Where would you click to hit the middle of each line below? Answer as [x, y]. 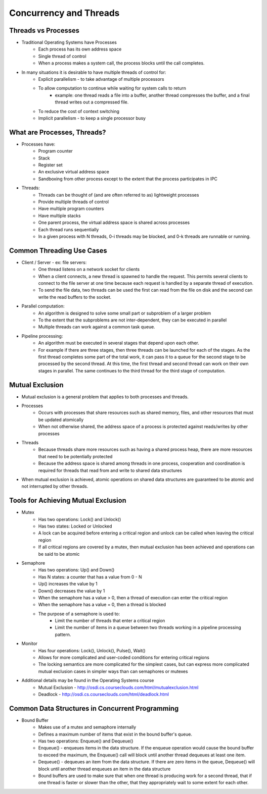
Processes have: [38, 144]
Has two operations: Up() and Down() [76, 570]
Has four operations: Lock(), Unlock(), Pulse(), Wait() [92, 650]
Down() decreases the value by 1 [72, 591]
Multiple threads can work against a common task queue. [97, 327]
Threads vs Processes [44, 30]
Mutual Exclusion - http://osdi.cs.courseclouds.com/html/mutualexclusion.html [118, 687]
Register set [50, 165]
